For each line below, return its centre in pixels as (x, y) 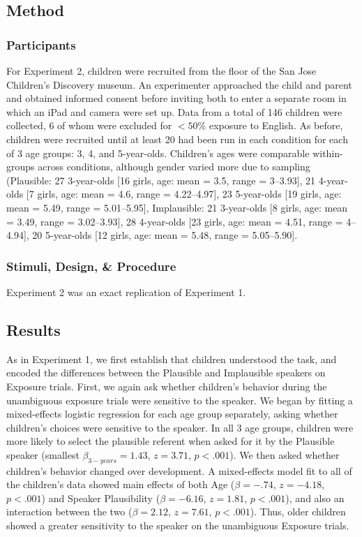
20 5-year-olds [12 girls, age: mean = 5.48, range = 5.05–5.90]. (165, 235)
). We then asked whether (285, 454)
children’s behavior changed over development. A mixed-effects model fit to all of (179, 470)
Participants (41, 44)
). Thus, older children (298, 512)
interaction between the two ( (69, 512)
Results (33, 329)
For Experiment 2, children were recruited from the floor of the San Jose (161, 71)
